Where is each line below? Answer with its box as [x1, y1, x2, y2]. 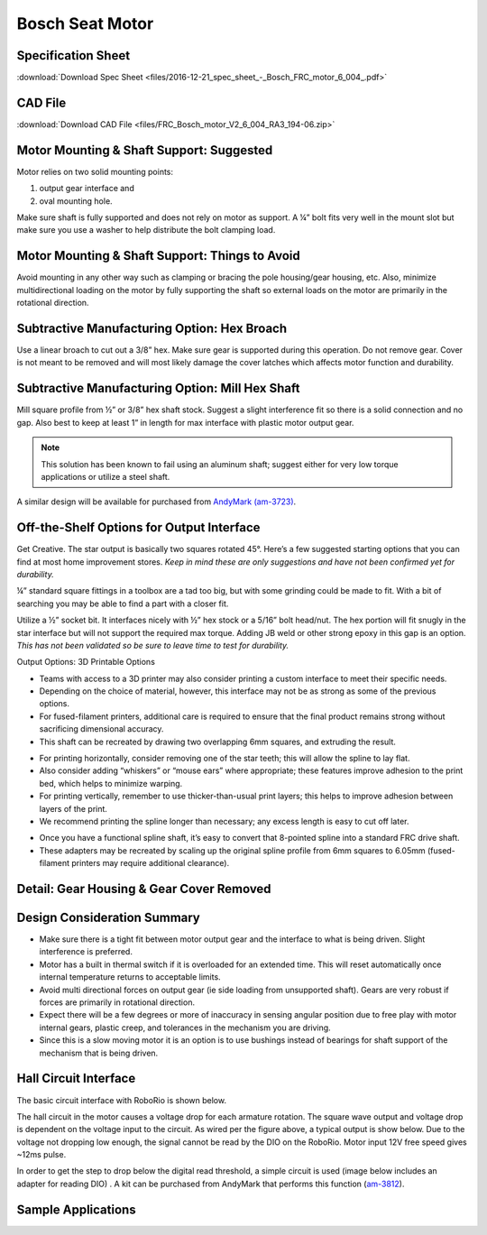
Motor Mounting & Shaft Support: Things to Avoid [16, 248, 301, 263]
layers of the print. [39, 803, 108, 814]
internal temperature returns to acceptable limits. [39, 972, 221, 982]
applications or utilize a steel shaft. [41, 471, 170, 482]
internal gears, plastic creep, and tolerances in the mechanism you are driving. [39, 1022, 331, 1033]
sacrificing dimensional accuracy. [39, 723, 164, 734]
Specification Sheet [16, 48, 131, 63]
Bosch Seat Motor [16, 14, 154, 33]
